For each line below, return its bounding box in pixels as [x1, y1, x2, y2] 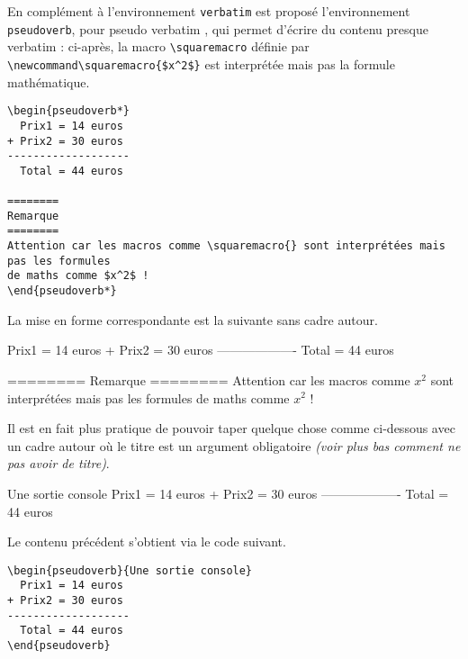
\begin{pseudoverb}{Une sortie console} [7, 564, 253, 577]
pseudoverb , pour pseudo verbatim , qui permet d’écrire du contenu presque [7, 19, 428, 38]
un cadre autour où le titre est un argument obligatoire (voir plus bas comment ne [7, 436, 461, 455]
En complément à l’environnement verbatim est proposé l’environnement [7, 2, 410, 20]
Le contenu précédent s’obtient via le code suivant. [7, 532, 286, 551]
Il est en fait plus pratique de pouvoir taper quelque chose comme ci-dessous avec [7, 419, 455, 438]
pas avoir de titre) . [7, 454, 110, 473]
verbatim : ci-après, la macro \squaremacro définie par [7, 37, 310, 56]
